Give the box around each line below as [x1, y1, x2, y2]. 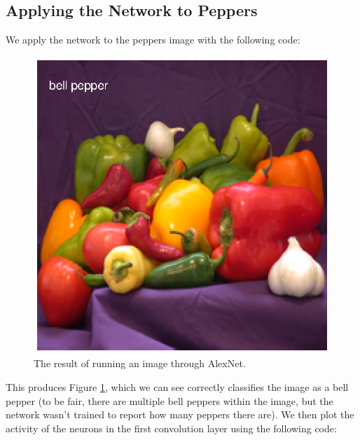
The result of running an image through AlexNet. [34, 356, 246, 371]
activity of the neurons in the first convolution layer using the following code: [6, 420, 337, 435]
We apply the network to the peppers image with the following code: [6, 32, 300, 47]
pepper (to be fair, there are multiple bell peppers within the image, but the [6, 393, 333, 408]
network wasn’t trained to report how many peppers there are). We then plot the [6, 407, 354, 422]
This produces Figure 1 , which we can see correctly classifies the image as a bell [6, 379, 349, 394]
